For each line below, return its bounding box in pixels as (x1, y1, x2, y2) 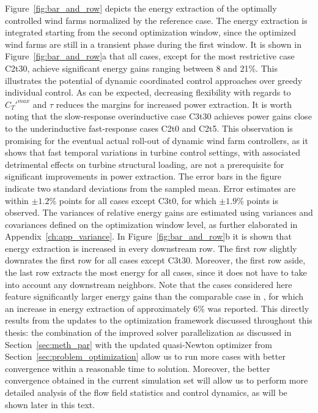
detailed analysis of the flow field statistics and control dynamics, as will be (5, 386, 287, 398)
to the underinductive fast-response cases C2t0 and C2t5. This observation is (5, 121, 293, 134)
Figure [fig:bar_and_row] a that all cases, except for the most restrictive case (5, 50, 295, 63)
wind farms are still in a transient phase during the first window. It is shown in (5, 37, 301, 50)
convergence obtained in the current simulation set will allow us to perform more (5, 374, 308, 387)
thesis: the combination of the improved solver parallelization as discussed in (5, 326, 292, 339)
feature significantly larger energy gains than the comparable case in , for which (5, 290, 304, 303)
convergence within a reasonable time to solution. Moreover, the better (5, 362, 270, 374)
